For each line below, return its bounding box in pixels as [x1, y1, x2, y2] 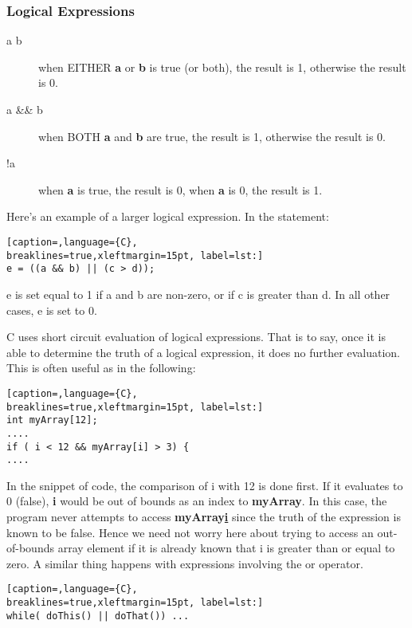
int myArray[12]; [6, 414, 98, 426]
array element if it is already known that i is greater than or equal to [57, 540, 395, 556]
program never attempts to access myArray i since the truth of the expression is [6, 508, 401, 525]
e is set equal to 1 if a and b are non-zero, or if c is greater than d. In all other [6, 285, 390, 302]
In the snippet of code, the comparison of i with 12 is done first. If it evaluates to [6, 477, 403, 493]
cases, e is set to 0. [6, 301, 97, 318]
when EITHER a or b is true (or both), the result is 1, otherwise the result [38, 58, 406, 75]
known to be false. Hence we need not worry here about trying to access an [6, 524, 374, 540]
